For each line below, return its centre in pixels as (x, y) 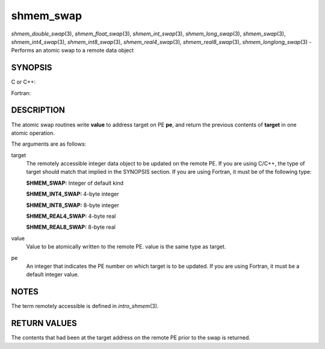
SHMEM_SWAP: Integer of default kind (75, 183)
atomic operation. (33, 133)
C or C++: (23, 82)
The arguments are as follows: (49, 144)
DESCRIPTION (38, 110)
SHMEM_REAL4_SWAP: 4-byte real (71, 216)
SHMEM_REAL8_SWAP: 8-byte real (71, 227)
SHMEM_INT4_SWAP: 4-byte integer (73, 194)
